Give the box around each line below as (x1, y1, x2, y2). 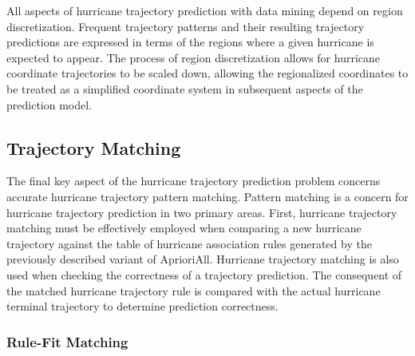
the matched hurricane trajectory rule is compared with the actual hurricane (6, 282, 381, 299)
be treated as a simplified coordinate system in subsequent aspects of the (6, 80, 363, 97)
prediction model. (6, 96, 93, 113)
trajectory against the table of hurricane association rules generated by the (6, 235, 372, 251)
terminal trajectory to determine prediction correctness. (6, 298, 279, 314)
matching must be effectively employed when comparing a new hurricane (6, 220, 362, 236)
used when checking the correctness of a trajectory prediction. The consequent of (6, 266, 402, 283)
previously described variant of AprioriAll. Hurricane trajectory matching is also (6, 251, 399, 267)
